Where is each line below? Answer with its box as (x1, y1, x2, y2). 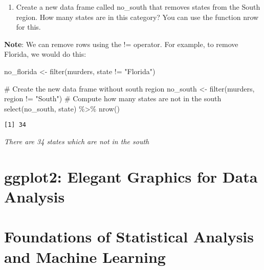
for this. (16, 21, 41, 32)
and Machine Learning (4, 246, 166, 267)
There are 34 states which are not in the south (4, 136, 149, 146)
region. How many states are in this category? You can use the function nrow (16, 11, 259, 22)
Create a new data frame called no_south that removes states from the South (16, 2, 260, 12)
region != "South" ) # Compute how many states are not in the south (4, 93, 222, 104)
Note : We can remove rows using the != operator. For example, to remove (4, 38, 238, 49)
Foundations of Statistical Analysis (4, 226, 254, 247)
